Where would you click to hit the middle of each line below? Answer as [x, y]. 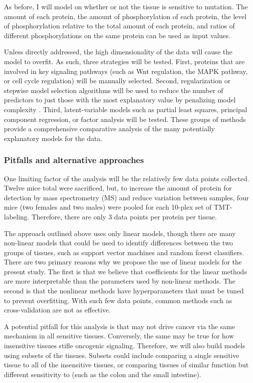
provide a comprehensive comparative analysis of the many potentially [109, 129]
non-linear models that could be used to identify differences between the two [119, 243]
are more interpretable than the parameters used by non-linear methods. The [120, 281]
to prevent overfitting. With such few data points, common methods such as [118, 300]
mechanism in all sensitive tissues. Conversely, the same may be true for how [119, 336]
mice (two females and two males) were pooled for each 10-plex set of [108, 207]
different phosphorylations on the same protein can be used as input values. [117, 35]
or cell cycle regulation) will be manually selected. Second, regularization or [117, 81]
